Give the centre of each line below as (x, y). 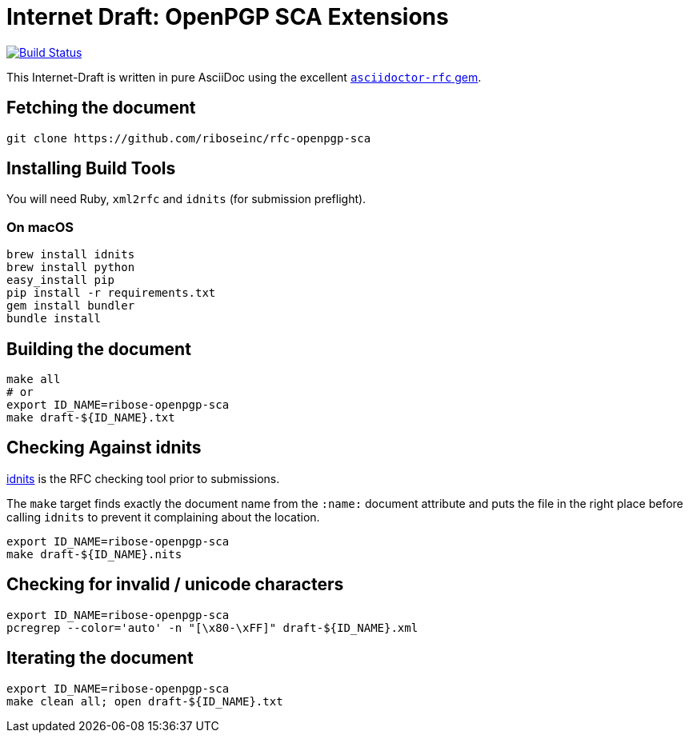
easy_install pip (60, 280)
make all (34, 379)
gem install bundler (71, 306)
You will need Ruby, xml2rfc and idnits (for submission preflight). (186, 199)
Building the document (99, 349)
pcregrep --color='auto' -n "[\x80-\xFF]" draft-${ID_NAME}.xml (212, 627)
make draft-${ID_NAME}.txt (91, 418)
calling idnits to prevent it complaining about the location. (163, 517)
